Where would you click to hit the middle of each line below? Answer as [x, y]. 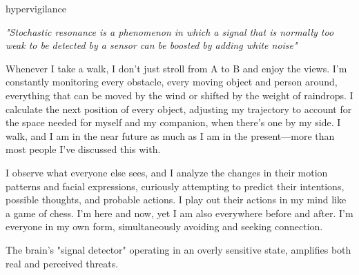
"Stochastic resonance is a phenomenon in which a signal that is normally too [170, 31]
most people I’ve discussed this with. [83, 149]
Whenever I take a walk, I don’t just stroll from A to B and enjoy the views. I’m [176, 68]
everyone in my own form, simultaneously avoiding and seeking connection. [164, 226]
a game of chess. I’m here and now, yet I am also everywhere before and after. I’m [179, 213]
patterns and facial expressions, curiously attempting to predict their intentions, [175, 186]
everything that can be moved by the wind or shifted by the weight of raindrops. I [179, 95]
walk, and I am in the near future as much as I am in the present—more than [170, 135]
